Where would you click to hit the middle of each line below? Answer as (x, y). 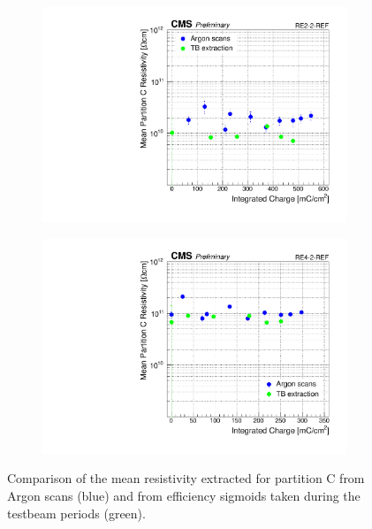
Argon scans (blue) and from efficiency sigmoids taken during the (184, 495)
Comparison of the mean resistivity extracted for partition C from (186, 478)
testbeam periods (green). (76, 513)
